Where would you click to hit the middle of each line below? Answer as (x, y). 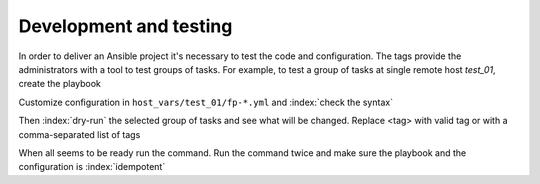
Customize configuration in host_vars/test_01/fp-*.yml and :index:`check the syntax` (206, 102)
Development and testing (125, 26)
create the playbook (60, 84)
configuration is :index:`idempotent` (92, 167)
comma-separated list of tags (79, 134)
